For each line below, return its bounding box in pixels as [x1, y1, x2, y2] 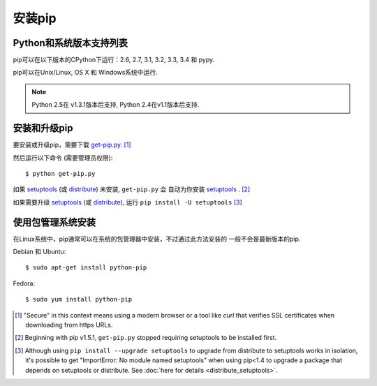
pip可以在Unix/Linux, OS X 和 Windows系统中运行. [13, 68, 158, 77]
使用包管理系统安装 [13, 216, 96, 228]
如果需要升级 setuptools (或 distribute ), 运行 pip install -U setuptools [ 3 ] [13, 198, 242, 206]
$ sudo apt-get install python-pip [25, 264, 147, 272]
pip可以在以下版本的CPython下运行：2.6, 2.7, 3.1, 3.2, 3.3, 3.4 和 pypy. [13, 56, 215, 64]
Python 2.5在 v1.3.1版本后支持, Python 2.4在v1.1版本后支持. [31, 101, 200, 109]
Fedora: [13, 279, 36, 288]
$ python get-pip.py [25, 170, 96, 177]
